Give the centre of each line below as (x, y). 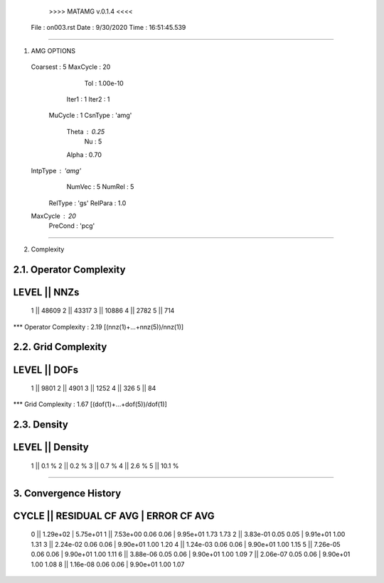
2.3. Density (41, 425)
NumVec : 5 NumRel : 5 (100, 187)
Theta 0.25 (86, 131)
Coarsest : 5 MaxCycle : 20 (71, 67)
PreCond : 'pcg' (72, 226)
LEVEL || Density (51, 447)
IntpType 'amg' (56, 170)
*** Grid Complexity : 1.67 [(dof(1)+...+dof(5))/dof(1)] (90, 404)
